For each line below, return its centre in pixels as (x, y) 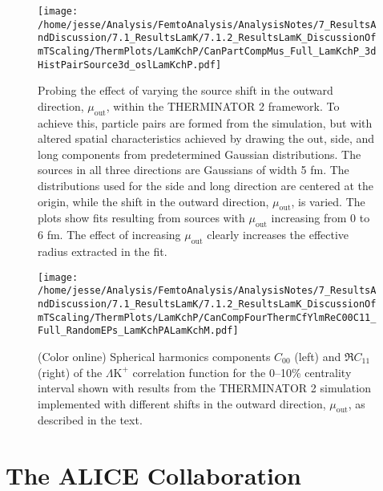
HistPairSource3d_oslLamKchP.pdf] (130, 65)
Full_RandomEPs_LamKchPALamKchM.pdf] (138, 331)
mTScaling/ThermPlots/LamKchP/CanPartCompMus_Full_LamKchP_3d (207, 51)
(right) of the (70, 372)
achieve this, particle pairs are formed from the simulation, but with (205, 122)
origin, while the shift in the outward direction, (153, 201)
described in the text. (90, 420)
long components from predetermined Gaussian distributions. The (200, 154)
